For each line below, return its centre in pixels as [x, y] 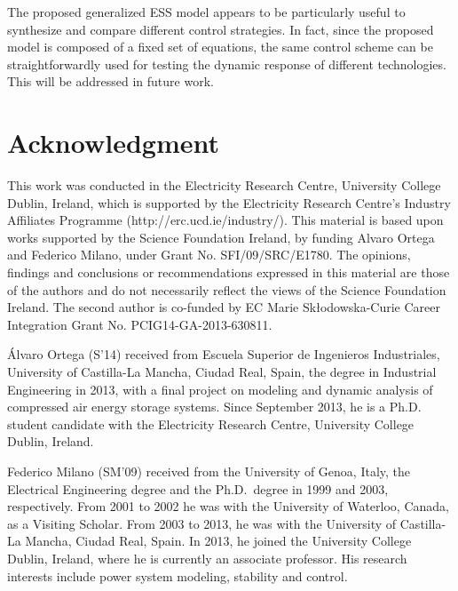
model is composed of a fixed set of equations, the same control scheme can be [220, 47]
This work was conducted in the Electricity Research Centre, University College [224, 185]
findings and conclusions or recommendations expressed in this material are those [229, 272]
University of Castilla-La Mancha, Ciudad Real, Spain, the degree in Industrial [222, 372]
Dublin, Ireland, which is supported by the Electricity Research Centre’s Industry [229, 202]
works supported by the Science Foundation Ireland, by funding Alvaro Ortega [221, 237]
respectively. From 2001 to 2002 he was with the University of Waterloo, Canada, [228, 506]
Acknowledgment [113, 143]
